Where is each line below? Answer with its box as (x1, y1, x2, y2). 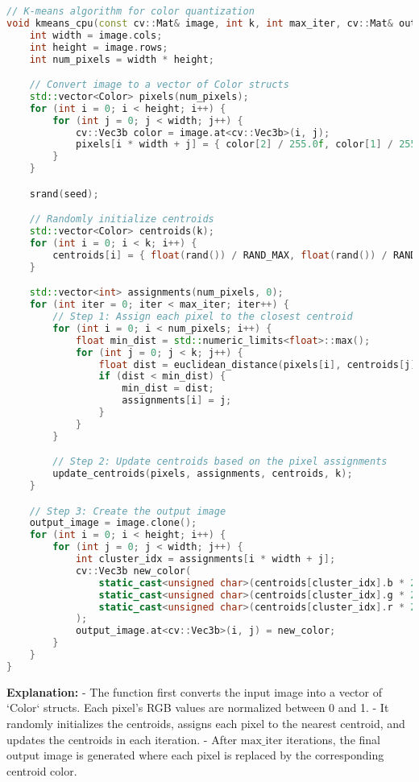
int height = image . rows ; (29, 41, 168, 53)
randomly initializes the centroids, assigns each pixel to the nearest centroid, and (6, 715, 405, 731)
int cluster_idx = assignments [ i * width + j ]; (75, 553, 336, 565)
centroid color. (6, 762, 77, 779)
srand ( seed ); (29, 188, 99, 200)
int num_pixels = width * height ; (29, 53, 214, 65)
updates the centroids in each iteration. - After (6, 730, 238, 747)
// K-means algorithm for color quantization (6, 6, 255, 17)
